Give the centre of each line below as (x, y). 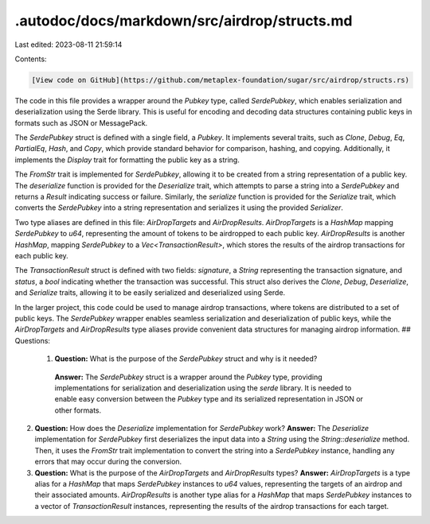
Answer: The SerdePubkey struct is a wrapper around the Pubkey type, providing (188, 377)
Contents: (31, 59)
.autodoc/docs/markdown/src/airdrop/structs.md (184, 21)
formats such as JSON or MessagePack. (81, 122)
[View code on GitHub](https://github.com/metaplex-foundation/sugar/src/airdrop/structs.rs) (221, 80)
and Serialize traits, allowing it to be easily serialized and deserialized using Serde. (150, 293)
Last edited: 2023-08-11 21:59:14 (68, 45)
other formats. (78, 410)
